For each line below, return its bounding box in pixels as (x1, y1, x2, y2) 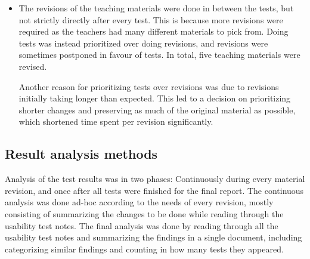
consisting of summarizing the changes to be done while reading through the (5, 207, 284, 220)
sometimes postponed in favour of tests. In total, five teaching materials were (18, 48, 300, 61)
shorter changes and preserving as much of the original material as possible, (18, 103, 296, 116)
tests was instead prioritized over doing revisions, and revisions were (18, 36, 268, 49)
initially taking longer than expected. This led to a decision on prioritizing (18, 92, 291, 104)
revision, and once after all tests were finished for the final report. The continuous (5, 184, 304, 196)
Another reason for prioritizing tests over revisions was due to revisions (18, 80, 279, 92)
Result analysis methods (5, 144, 158, 163)
